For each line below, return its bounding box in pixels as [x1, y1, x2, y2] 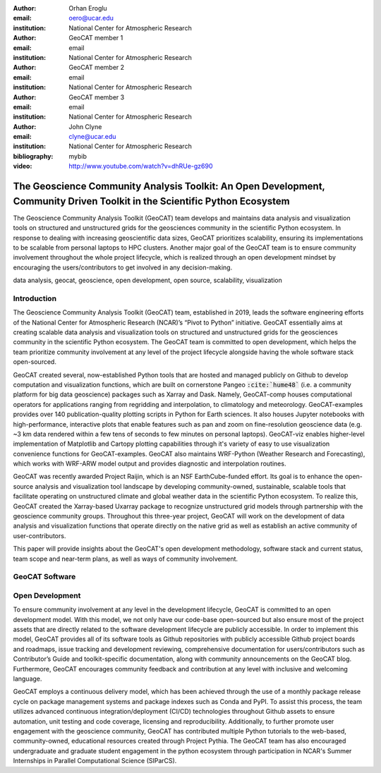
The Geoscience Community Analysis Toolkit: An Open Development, [13, 181, 325, 193]
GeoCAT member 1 [68, 34, 123, 42]
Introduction [13, 293, 56, 303]
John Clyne [68, 122, 102, 130]
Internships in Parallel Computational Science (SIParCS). [13, 757, 177, 765]
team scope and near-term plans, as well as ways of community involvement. [13, 554, 238, 563]
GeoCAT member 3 [68, 92, 125, 102]
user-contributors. [13, 531, 66, 540]
